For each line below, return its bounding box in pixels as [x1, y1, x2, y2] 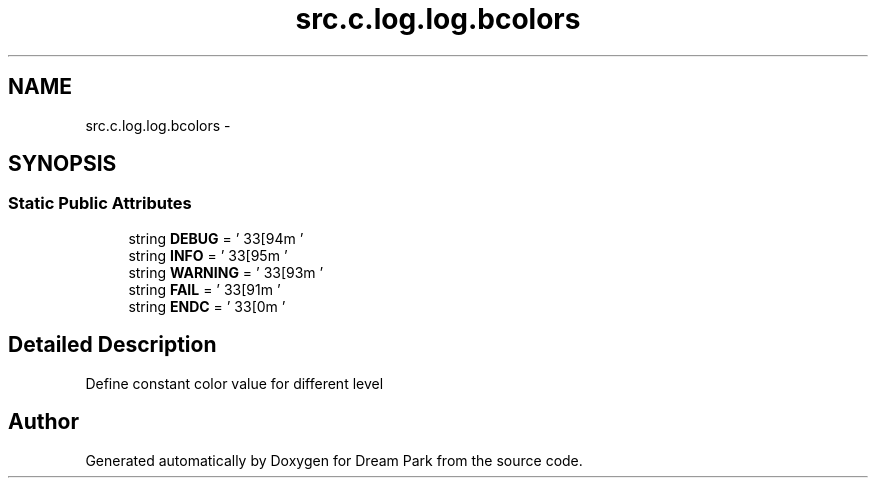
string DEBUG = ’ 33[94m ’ [128, 229, 304, 247]
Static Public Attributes [8, 193, 192, 214]
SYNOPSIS [8, 151, 117, 177]
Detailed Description [8, 332, 217, 358]
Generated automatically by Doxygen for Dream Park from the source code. [85, 451, 583, 469]
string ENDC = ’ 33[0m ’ [128, 297, 286, 315]
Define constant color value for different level [85, 374, 384, 392]
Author [8, 409, 79, 435]
